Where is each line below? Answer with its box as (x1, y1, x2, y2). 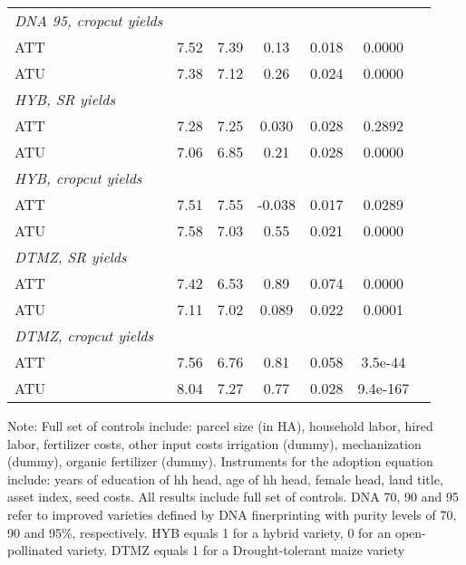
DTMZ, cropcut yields (15, 325, 154, 346)
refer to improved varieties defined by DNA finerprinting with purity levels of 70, (7, 504, 457, 523)
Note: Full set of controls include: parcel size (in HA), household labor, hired (7, 417, 433, 435)
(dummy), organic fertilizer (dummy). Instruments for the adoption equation (7, 452, 433, 471)
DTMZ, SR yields (15, 246, 127, 267)
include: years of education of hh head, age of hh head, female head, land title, (7, 469, 443, 488)
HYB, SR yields (15, 89, 115, 110)
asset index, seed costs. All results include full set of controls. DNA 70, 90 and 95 (7, 487, 459, 506)
